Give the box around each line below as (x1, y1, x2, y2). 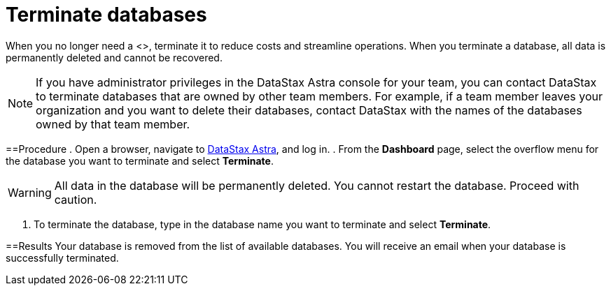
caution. (54, 192, 97, 207)
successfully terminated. (6, 251, 119, 264)
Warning (8, 185, 52, 200)
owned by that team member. (36, 117, 190, 131)
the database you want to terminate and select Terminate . (6, 154, 274, 167)
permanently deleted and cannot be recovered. (6, 51, 223, 64)
